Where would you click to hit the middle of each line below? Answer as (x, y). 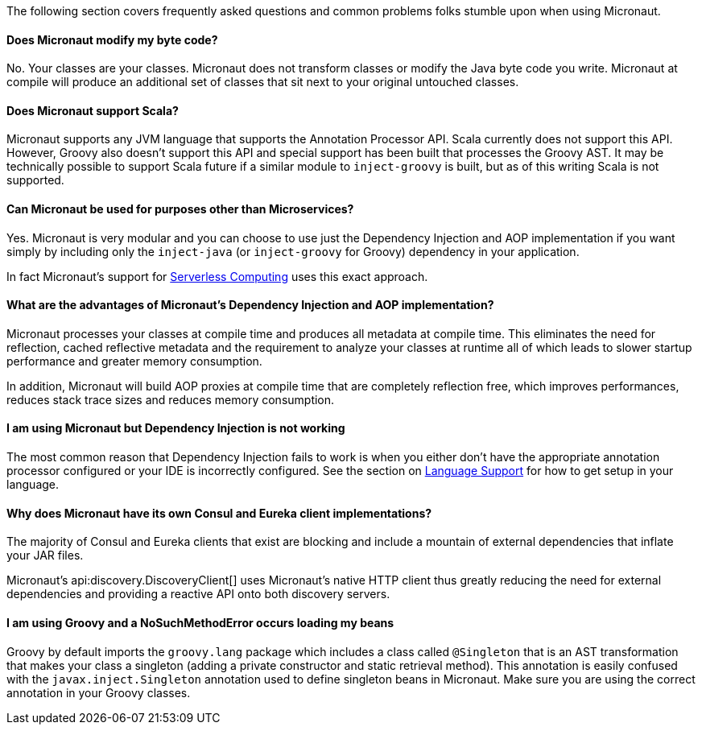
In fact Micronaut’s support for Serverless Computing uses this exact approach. (217, 276)
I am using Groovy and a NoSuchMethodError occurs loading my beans (200, 622)
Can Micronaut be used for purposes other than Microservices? (180, 209)
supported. (35, 180)
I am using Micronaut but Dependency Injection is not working (176, 428)
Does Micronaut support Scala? (93, 110)
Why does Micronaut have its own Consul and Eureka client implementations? (219, 513)
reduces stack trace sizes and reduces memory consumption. (171, 399)
